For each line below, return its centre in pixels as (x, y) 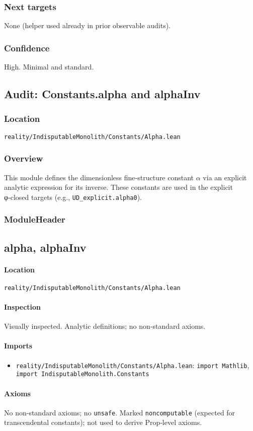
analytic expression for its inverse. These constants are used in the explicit (118, 187)
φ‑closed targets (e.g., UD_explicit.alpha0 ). (73, 197)
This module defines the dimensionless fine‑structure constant (99, 177)
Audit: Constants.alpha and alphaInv (102, 94)
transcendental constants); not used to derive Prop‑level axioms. (103, 422)
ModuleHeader (35, 219)
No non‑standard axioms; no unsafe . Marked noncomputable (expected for (120, 412)
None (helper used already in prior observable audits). (88, 25)
